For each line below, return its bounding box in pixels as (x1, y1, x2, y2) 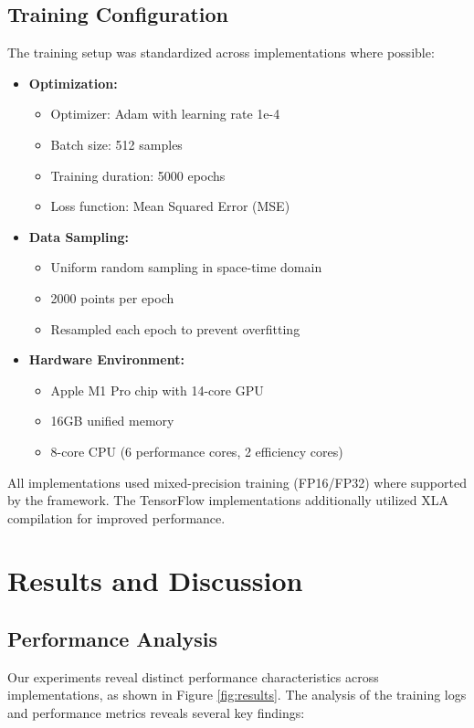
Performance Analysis (7, 625, 217, 653)
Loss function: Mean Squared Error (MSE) (50, 196, 290, 216)
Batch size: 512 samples (50, 134, 183, 153)
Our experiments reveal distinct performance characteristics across (7, 667, 379, 686)
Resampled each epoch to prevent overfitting (50, 319, 300, 338)
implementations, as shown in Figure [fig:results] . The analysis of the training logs (7, 685, 467, 704)
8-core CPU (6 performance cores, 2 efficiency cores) (50, 441, 343, 460)
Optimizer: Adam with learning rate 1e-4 (50, 104, 280, 123)
